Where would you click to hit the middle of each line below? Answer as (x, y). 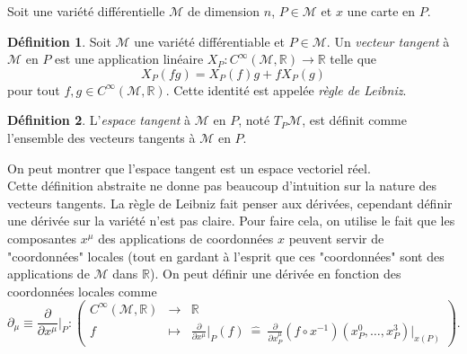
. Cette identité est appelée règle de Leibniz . (286, 89)
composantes (42, 238)
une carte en (381, 11)
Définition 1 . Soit (59, 41)
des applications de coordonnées (186, 238)
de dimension (224, 11)
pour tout (34, 89)
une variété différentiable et (209, 41)
